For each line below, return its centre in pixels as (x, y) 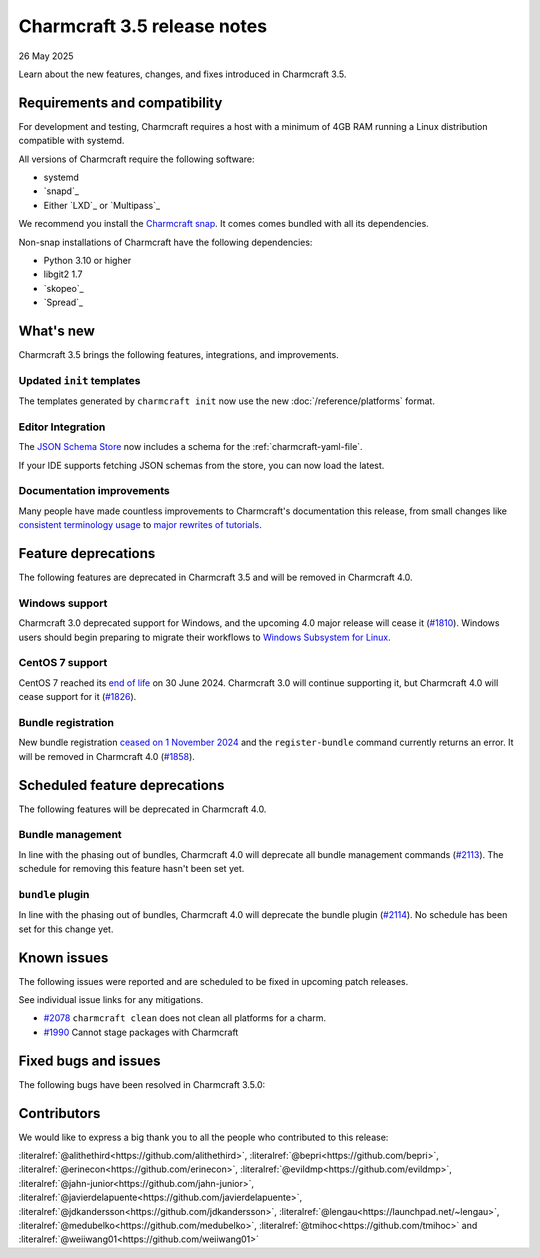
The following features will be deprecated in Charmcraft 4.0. (142, 809)
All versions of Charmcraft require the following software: (136, 159)
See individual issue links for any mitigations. (111, 1000)
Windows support (63, 603)
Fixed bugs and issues (89, 1060)
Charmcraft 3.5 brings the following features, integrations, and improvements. (178, 355)
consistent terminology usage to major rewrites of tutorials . (140, 525)
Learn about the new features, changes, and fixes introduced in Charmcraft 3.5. (182, 74)
